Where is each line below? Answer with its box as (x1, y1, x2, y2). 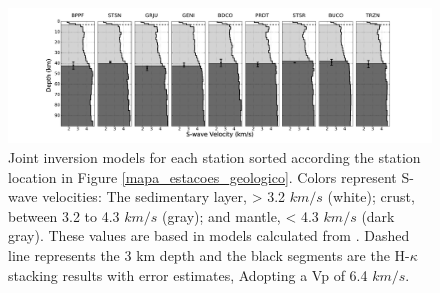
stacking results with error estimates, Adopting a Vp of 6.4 (8, 264, 368, 285)
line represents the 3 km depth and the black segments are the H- (8, 244, 410, 265)
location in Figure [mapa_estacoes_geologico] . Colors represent (8, 166, 397, 187)
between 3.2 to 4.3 (8, 205, 120, 226)
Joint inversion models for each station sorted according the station (8, 146, 421, 167)
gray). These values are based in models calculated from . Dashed (8, 225, 410, 246)
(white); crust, (327, 186, 415, 207)
